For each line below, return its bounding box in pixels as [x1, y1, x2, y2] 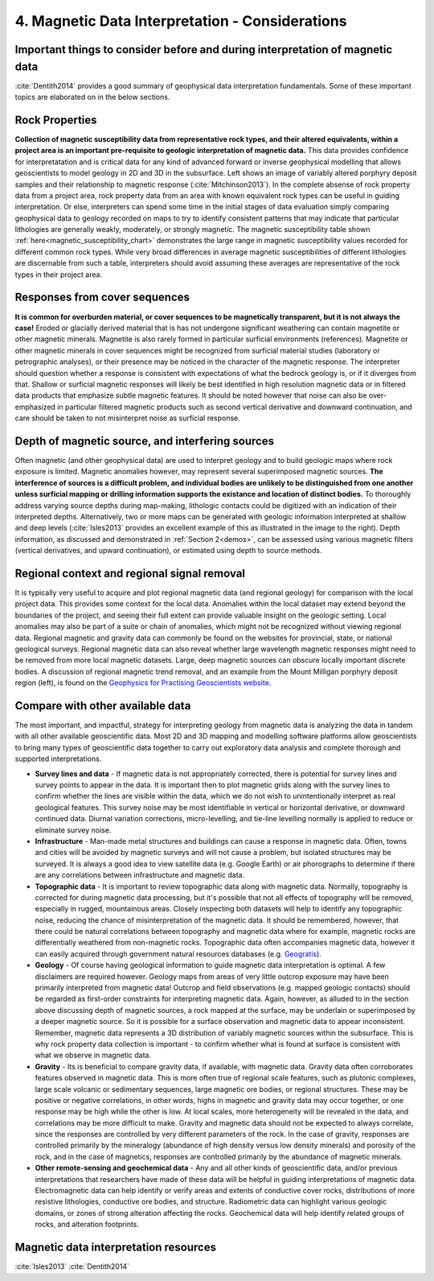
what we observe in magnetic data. [35, 1051, 152, 1060]
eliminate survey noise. [35, 825, 112, 835]
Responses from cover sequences [14, 291, 190, 304]
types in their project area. [14, 270, 103, 279]
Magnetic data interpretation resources [14, 1241, 217, 1254]
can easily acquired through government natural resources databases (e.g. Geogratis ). [35, 948, 321, 958]
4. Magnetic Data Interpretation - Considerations [14, 12, 347, 30]
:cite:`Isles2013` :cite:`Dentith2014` [14, 1262, 130, 1271]
